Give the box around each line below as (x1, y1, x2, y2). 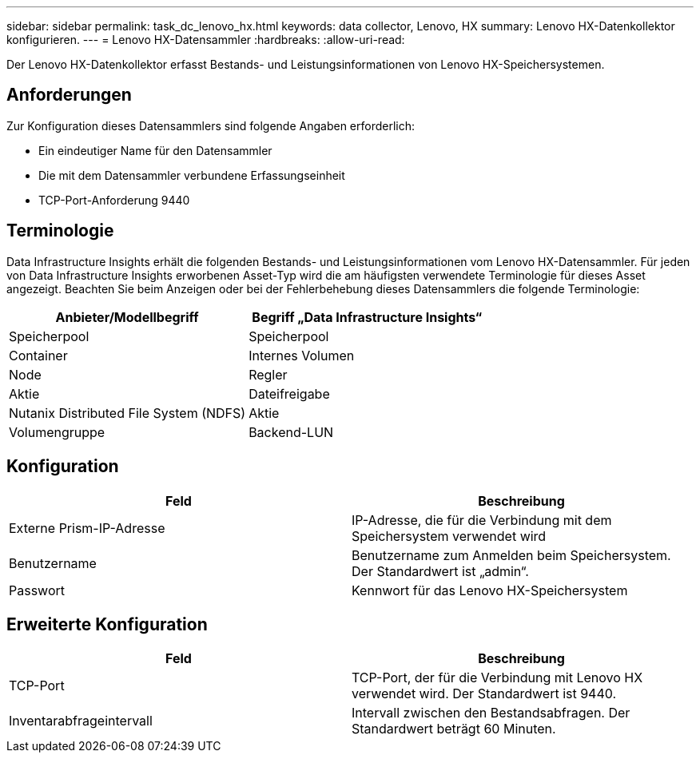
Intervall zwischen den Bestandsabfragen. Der (352, 705, 630, 721)
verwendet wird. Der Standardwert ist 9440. (352, 685, 617, 702)
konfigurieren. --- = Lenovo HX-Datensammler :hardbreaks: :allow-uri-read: (6, 33, 405, 46)
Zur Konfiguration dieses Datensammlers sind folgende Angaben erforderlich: (6, 118, 416, 133)
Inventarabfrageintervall (9, 713, 153, 729)
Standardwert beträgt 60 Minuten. (352, 721, 556, 737)
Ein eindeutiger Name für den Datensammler (38, 143, 272, 157)
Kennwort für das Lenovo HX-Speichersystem (352, 582, 628, 598)
